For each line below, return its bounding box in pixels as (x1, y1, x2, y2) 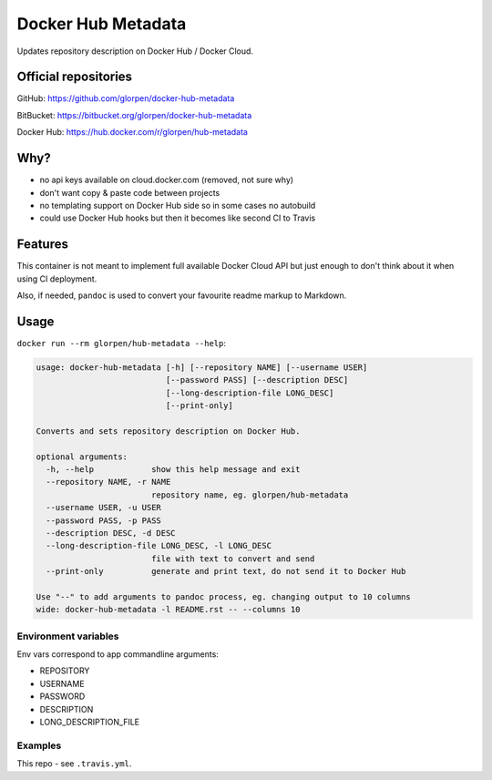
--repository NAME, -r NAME (46, 477, 171, 487)
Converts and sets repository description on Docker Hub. (36, 426, 301, 436)
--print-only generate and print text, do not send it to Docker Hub (46, 566, 406, 577)
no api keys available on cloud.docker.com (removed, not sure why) (39, 174, 294, 186)
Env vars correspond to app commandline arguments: (16, 649, 219, 660)
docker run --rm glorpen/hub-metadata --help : (16, 337, 227, 348)
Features (16, 237, 68, 252)
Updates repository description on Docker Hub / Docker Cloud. (16, 46, 254, 56)
